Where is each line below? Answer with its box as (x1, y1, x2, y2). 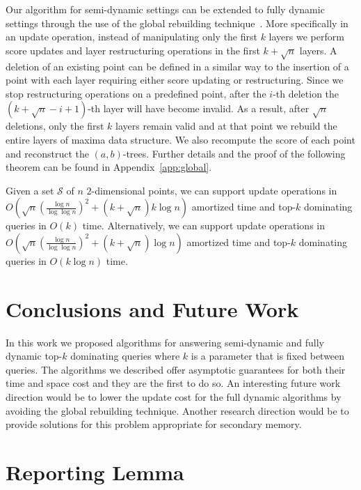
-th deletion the (273, 86, 339, 100)
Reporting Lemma (6, 457, 184, 486)
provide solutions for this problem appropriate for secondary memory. (6, 417, 302, 431)
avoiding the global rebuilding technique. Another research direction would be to (6, 403, 349, 418)
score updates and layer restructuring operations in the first (6, 43, 260, 57)
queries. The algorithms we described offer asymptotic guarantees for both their (6, 362, 346, 376)
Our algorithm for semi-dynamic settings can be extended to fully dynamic (6, 2, 325, 16)
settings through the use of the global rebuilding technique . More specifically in (6, 15, 348, 30)
